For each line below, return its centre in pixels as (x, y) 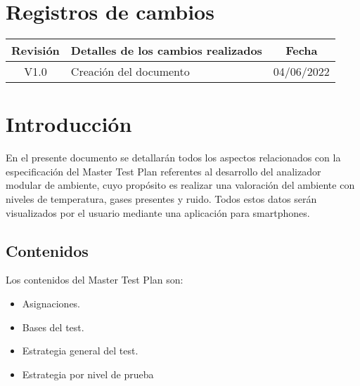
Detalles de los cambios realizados (166, 51)
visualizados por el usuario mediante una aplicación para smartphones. (158, 212)
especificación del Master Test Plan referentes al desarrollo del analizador (163, 171)
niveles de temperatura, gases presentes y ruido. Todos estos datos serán (161, 199)
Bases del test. (53, 327)
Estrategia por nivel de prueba (88, 374)
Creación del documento (130, 72)
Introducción (69, 124)
